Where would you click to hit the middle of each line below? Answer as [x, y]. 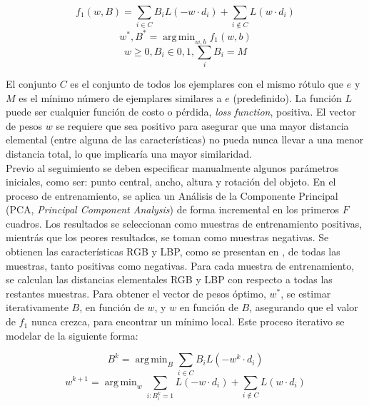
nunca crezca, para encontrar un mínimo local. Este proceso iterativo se [188, 321]
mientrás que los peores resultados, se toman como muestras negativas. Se [167, 237]
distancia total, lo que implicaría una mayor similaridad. [129, 153]
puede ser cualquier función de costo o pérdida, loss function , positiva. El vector [181, 112]
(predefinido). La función [287, 97]
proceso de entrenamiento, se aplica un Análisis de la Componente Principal [172, 195]
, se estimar [306, 293]
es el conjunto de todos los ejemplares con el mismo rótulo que [207, 83]
